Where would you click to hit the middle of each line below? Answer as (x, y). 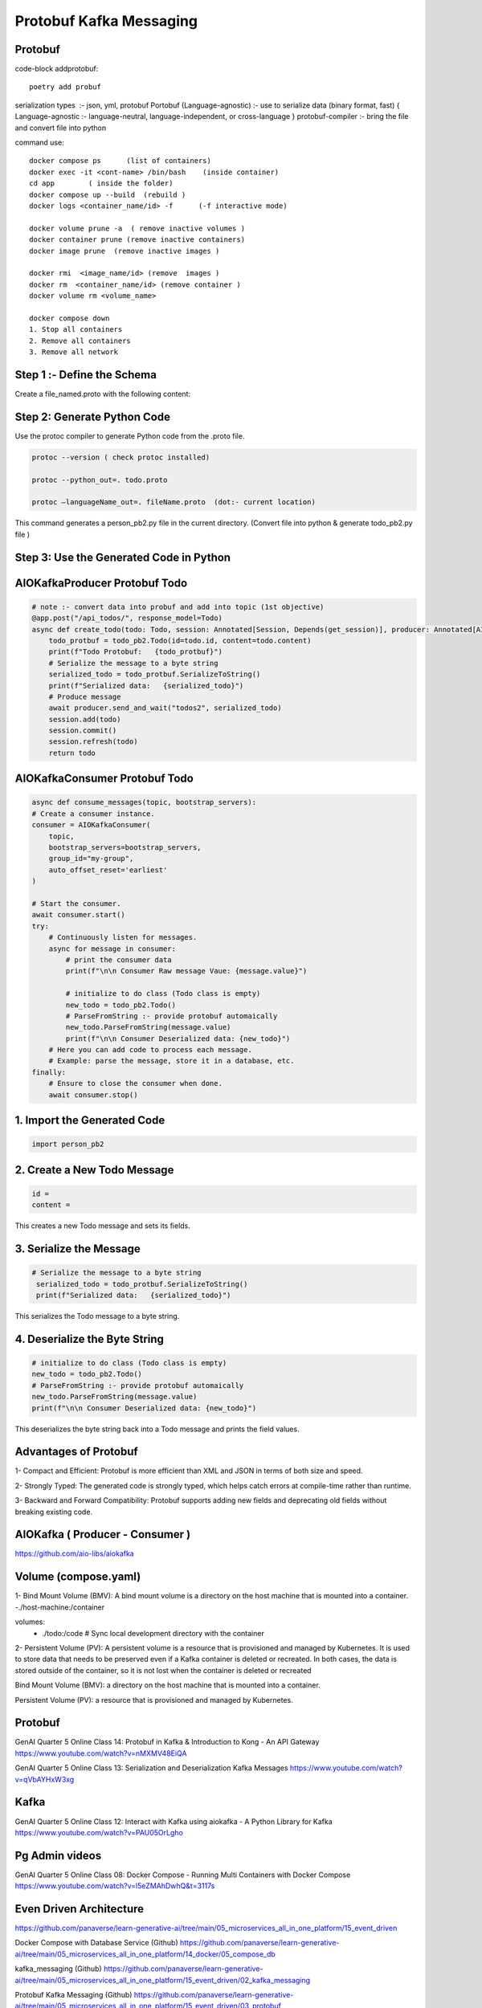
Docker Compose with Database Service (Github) (96, 1943)
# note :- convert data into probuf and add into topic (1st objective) (178, 607)
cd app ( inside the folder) (101, 184)
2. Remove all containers (80, 341)
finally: (49, 1072)
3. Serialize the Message (78, 1249)
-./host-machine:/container (59, 1607)
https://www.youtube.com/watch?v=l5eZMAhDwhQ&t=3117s (115, 1886)
